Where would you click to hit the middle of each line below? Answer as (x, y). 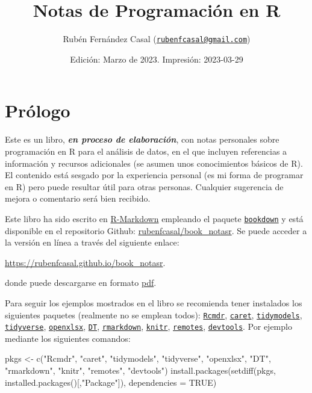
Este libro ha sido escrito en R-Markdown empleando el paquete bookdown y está (154, 218)
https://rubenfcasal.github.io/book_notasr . (85, 262)
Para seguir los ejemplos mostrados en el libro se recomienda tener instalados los (154, 302)
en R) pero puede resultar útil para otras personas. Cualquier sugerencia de (144, 186)
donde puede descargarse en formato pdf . (81, 283)
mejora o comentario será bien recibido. (78, 198)
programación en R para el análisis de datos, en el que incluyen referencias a (146, 151)
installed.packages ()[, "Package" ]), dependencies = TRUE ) (111, 382)
